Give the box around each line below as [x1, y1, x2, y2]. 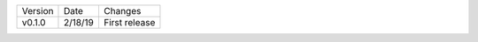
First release [103, 17, 156, 28]
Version [21, 5, 54, 17]
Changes [103, 5, 142, 17]
